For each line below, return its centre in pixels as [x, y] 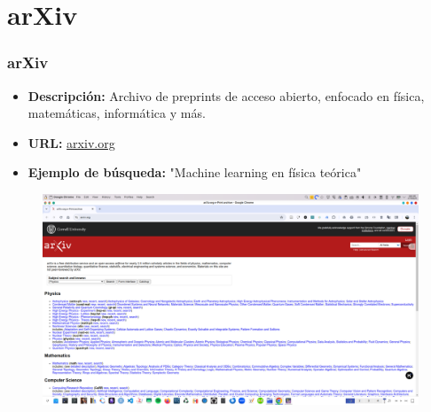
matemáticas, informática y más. [117, 113]
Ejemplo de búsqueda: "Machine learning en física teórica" [195, 172]
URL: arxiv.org [71, 142]
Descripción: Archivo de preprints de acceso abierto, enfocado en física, [226, 95]
